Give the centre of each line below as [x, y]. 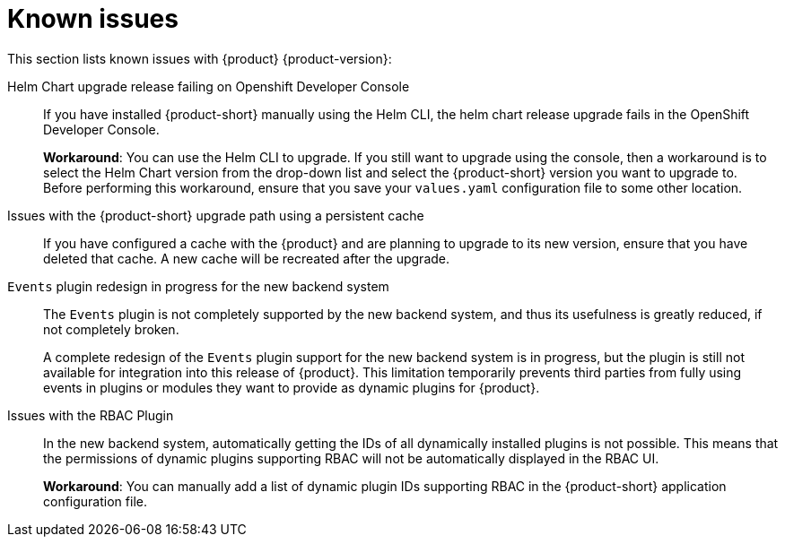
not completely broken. [111, 329]
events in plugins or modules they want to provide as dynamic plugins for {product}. [292, 387]
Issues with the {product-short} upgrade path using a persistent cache [216, 215]
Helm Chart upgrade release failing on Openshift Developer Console [209, 86]
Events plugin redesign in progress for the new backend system [198, 286]
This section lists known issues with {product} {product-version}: [200, 58]
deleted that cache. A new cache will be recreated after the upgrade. [247, 258]
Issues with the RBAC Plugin [91, 415]
